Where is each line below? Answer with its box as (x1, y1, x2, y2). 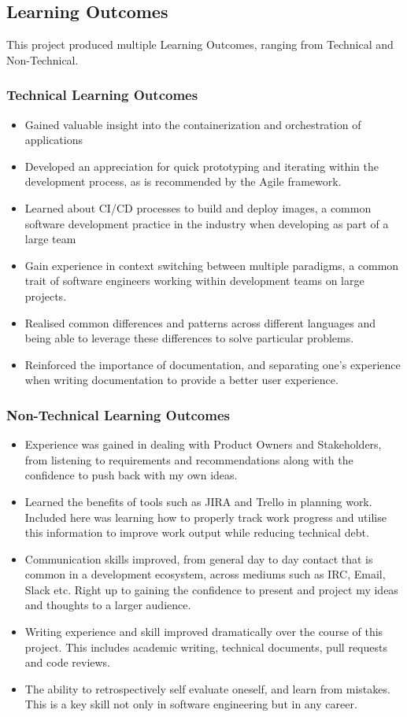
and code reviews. (24, 654, 111, 671)
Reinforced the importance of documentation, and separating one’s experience (24, 356, 401, 372)
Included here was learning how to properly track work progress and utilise (24, 508, 387, 525)
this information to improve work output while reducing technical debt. (24, 524, 369, 541)
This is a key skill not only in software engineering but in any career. (24, 696, 357, 712)
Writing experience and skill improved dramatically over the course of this (24, 623, 383, 640)
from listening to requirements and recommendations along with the (24, 451, 353, 468)
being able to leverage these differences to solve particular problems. (24, 330, 354, 346)
